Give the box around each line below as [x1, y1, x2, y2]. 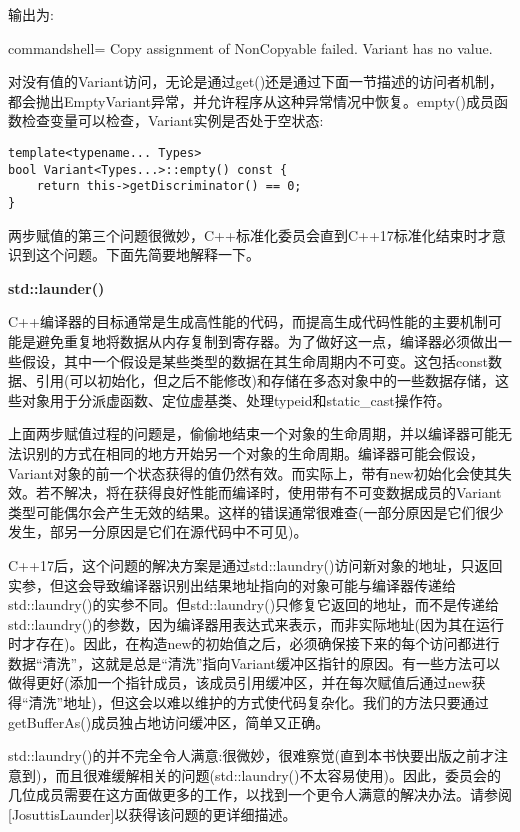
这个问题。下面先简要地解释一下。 [35, 244, 260, 265]
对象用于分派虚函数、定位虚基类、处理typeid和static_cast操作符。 [21, 389, 451, 410]
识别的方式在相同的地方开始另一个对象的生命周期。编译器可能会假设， [21, 442, 484, 463]
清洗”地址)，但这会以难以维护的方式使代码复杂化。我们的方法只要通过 [28, 692, 489, 713]
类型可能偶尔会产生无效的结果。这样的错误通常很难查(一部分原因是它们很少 [8, 501, 504, 522]
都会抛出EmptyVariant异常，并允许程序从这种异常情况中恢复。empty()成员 [8, 90, 494, 111]
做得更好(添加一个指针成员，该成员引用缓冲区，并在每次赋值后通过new [8, 672, 472, 693]
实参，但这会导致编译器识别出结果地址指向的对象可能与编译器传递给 [8, 574, 456, 595]
